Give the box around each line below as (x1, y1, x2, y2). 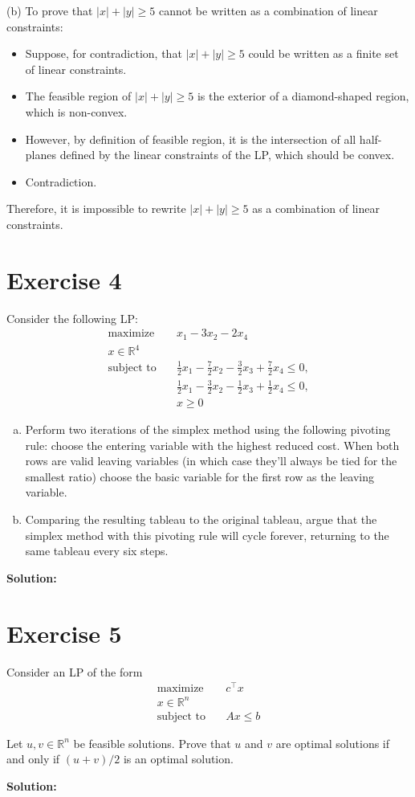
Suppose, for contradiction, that (25, 45, 182, 62)
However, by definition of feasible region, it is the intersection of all (25, 130, 356, 147)
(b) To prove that (6, 2, 93, 18)
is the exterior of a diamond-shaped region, (197, 88, 409, 104)
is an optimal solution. (123, 750, 234, 767)
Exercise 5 (6, 616, 122, 649)
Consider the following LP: (6, 309, 138, 326)
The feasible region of (25, 88, 132, 104)
